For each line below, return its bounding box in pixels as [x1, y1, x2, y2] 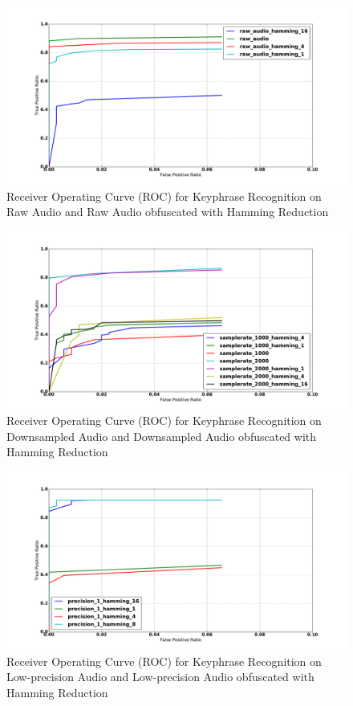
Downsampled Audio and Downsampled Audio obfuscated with [6, 427, 317, 444]
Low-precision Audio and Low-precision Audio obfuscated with [6, 668, 314, 685]
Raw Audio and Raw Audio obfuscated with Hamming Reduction [6, 203, 329, 220]
